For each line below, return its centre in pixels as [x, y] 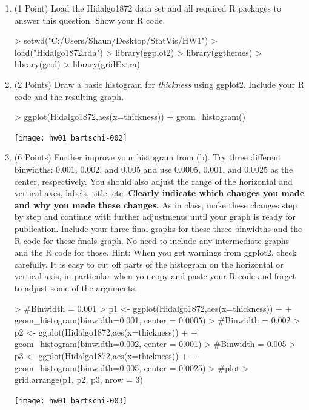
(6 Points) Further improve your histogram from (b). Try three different [148, 157]
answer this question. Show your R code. [90, 20]
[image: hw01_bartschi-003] [71, 401]
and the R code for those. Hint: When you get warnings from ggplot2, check [155, 252]
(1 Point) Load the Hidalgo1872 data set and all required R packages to [148, 8]
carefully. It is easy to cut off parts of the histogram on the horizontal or [149, 264]
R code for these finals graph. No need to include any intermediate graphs [152, 240]
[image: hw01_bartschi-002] [71, 138]
